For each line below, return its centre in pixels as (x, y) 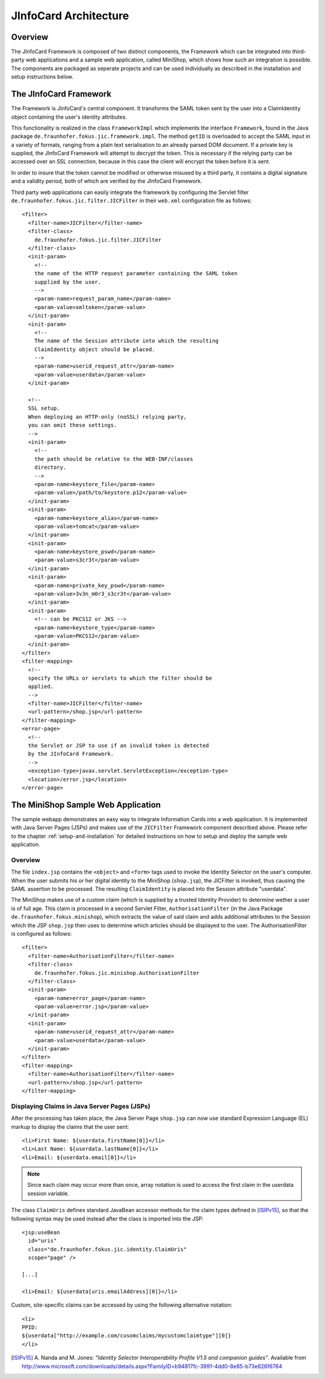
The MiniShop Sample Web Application (86, 805)
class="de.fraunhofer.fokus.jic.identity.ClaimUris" (107, 1249)
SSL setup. (44, 408)
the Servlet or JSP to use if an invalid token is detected (119, 746)
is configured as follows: (42, 933)
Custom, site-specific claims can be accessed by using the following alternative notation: (122, 1305)
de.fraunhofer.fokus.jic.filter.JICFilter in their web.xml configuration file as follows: (132, 201)
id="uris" (42, 1241)
